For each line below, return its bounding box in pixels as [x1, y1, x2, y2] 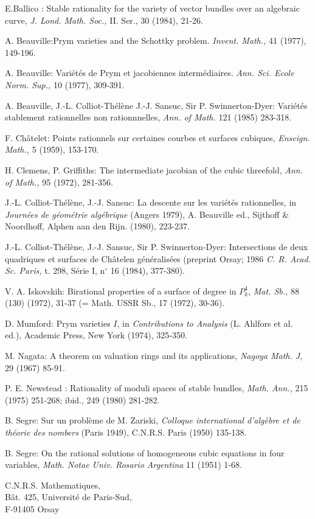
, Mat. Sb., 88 [248, 284, 300, 297]
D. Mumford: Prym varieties [5, 316, 111, 329]
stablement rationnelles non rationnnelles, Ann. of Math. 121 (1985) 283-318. [5, 111, 292, 124]
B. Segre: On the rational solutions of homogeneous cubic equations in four [5, 446, 285, 459]
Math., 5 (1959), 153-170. [5, 143, 99, 156]
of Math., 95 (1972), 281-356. [5, 175, 113, 188]
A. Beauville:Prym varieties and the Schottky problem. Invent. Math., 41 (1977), [5, 34, 306, 47]
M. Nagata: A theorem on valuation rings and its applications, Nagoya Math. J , [5, 349, 303, 362]
